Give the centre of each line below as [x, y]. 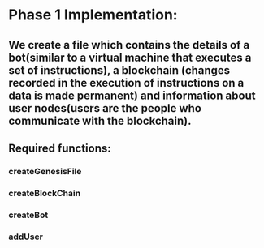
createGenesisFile [45, 171]
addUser [26, 237]
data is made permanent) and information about [132, 95]
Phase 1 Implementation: [93, 15]
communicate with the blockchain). [100, 120]
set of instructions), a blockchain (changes [119, 70]
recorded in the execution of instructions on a [126, 83]
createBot [28, 215]
